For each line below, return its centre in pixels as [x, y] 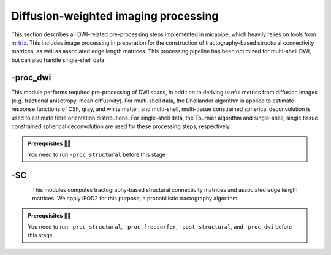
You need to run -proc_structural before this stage [97, 154]
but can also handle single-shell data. [59, 60]
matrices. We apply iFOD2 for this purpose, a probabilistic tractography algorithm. [135, 199]
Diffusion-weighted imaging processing [115, 16]
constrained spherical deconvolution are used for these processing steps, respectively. [121, 126]
